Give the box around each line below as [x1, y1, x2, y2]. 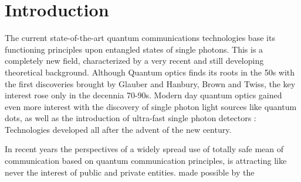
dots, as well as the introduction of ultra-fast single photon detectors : [5, 112, 256, 124]
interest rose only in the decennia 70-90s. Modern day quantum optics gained [5, 89, 282, 101]
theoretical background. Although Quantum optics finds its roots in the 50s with [5, 66, 295, 78]
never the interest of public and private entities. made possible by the [5, 166, 255, 178]
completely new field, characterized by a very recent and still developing [5, 54, 264, 67]
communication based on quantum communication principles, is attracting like [5, 154, 287, 167]
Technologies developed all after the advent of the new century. [5, 123, 232, 135]
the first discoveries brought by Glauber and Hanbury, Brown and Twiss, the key [5, 77, 296, 90]
